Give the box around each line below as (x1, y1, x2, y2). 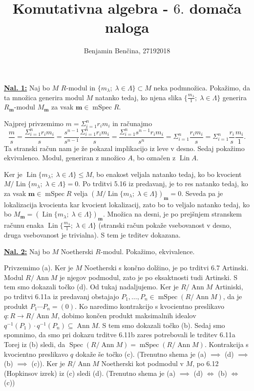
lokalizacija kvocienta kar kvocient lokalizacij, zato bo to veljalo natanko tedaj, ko (4, 199, 250, 209)
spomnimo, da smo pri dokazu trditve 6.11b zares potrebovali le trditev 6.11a (4, 329, 235, 340)
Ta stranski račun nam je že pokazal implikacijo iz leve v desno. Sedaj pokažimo (4, 143, 245, 153)
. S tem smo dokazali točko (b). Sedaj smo (98, 320, 225, 330)
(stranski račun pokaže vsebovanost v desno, (98, 220, 232, 230)
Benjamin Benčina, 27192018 (84, 45, 170, 56)
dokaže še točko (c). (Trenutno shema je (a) (75, 348, 207, 359)
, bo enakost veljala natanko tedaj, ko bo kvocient (92, 169, 242, 179)
